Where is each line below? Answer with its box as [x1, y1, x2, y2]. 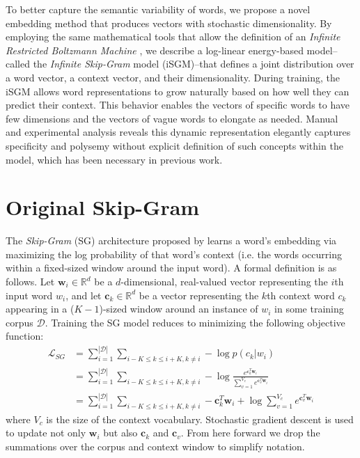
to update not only [6, 425, 86, 440]
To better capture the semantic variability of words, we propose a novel [6, 2, 311, 16]
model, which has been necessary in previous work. [6, 152, 223, 166]
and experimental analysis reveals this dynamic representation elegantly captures [6, 125, 351, 139]
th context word [267, 287, 335, 302]
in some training [274, 301, 344, 316]
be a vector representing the [139, 287, 259, 302]
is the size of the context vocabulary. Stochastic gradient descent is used [46, 411, 354, 426]
